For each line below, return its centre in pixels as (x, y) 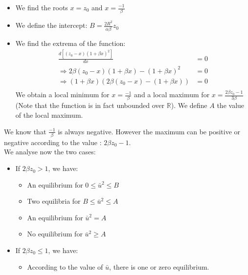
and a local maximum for (172, 95)
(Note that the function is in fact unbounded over (90, 105)
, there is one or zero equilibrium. (159, 266)
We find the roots (42, 7)
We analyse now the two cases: (50, 152)
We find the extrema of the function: (70, 43)
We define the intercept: (51, 25)
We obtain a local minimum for (62, 95)
